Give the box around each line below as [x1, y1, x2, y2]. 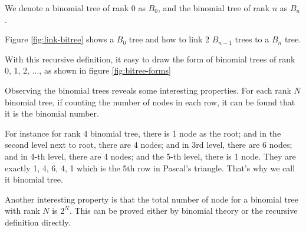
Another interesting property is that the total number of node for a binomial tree [5, 193, 298, 205]
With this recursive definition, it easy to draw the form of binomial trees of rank [5, 52, 295, 65]
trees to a [235, 33, 269, 45]
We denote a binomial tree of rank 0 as [5, 2, 146, 14]
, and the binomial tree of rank [157, 2, 270, 14]
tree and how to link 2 [129, 33, 209, 45]
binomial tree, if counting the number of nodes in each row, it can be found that [5, 95, 295, 108]
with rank [5, 204, 40, 217]
